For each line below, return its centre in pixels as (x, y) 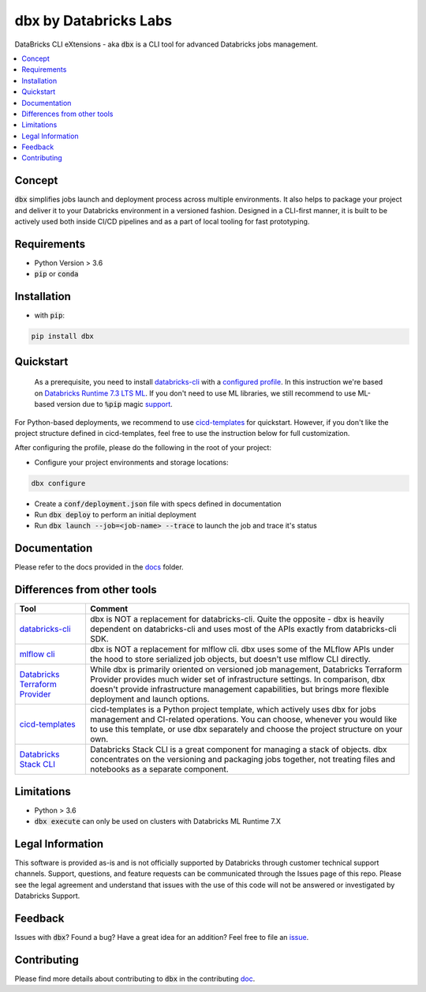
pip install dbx (63, 336)
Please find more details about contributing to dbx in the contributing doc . (135, 979)
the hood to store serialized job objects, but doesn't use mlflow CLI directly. (230, 659)
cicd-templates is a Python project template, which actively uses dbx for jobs (233, 709)
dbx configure (58, 483)
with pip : (49, 315)
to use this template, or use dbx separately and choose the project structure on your (246, 729)
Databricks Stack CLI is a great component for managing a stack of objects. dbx (238, 750)
